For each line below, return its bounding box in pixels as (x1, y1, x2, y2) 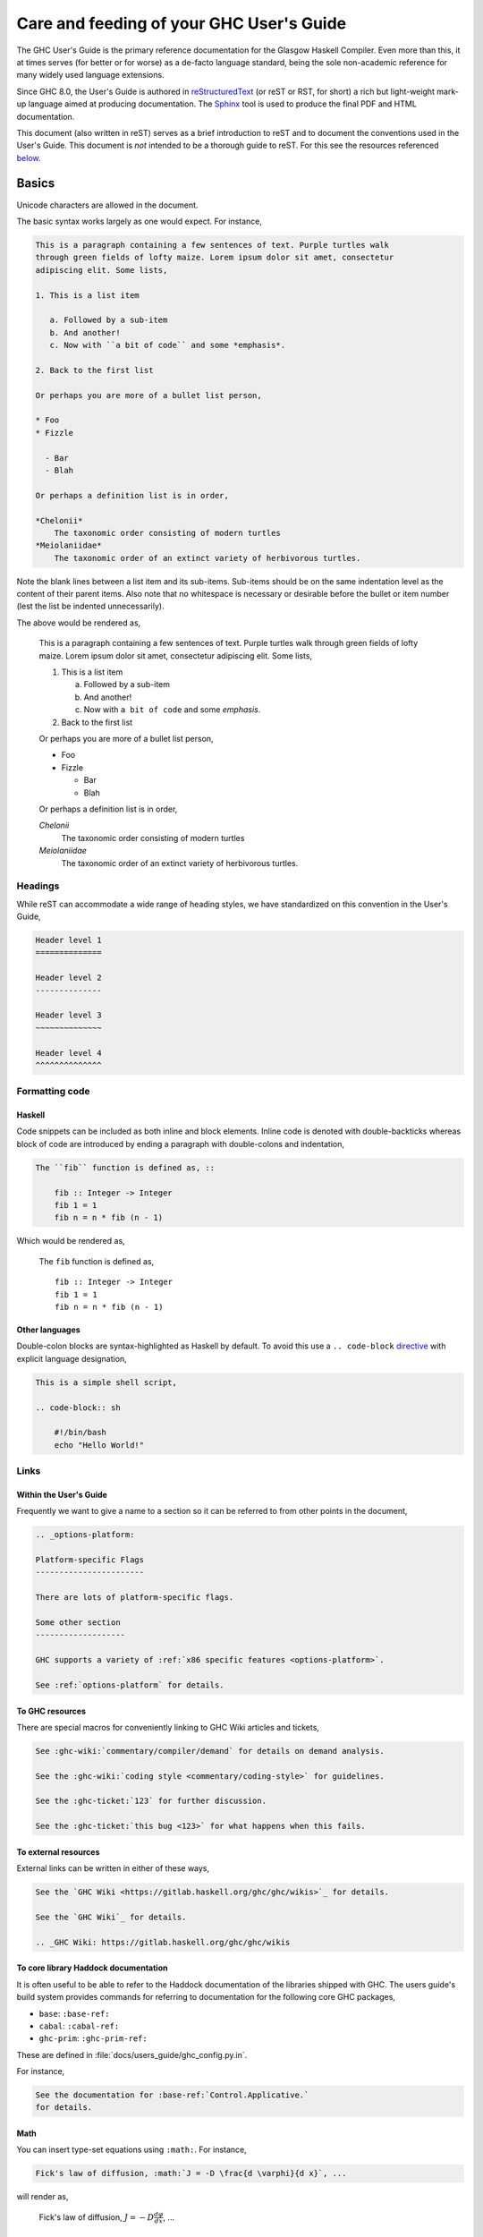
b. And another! (49, 327, 121, 337)
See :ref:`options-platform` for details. (35, 1680, 225, 1690)
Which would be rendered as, (16, 1236, 125, 1246)
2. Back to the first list (35, 365, 154, 375)
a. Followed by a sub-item (49, 315, 168, 326)
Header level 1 (35, 935, 102, 946)
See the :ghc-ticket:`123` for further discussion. (35, 1796, 267, 1807)
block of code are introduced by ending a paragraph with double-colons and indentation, (16, 1138, 344, 1149)
